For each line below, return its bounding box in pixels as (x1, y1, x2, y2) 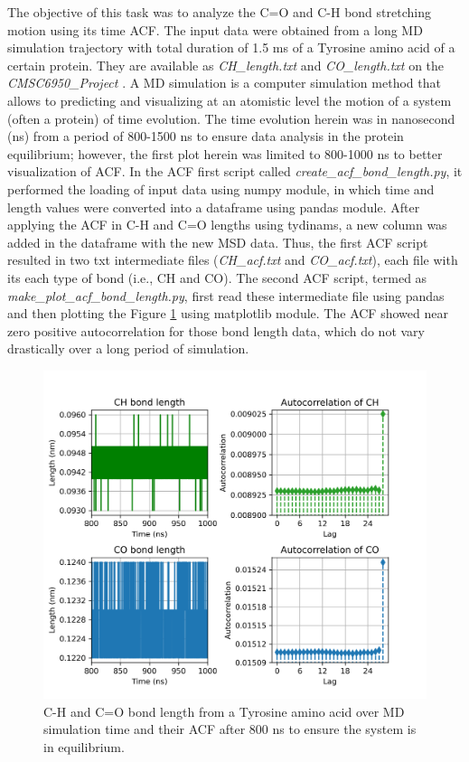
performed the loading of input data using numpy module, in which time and (7, 179, 435, 198)
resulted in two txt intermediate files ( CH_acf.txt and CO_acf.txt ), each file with (7, 250, 458, 269)
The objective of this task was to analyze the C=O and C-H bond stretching (7, 3, 431, 21)
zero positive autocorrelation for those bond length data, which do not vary (7, 321, 425, 340)
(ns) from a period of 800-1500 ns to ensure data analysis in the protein (7, 127, 404, 146)
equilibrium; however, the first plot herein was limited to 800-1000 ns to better (7, 144, 443, 163)
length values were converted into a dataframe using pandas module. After (7, 197, 420, 216)
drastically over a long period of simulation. (7, 339, 249, 358)
